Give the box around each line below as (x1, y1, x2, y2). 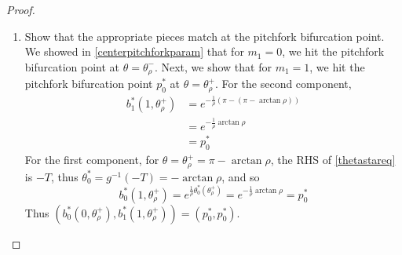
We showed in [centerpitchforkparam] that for (24, 43, 244, 60)
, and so (221, 168, 260, 184)
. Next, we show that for (154, 58, 272, 75)
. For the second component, (214, 75, 352, 92)
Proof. (6, 2, 35, 17)
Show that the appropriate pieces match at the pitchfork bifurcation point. (24, 27, 385, 44)
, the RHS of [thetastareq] (270, 151, 396, 168)
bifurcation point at (24, 58, 120, 75)
